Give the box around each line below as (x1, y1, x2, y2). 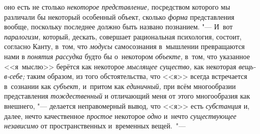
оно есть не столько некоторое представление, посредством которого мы (4, 2, 230, 12)
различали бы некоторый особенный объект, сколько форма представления (4, 11, 235, 22)
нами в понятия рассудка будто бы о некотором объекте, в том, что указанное (4, 51, 250, 61)
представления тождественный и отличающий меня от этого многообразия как (4, 91, 250, 101)
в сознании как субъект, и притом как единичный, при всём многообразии (4, 80, 236, 91)
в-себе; (4, 71, 25, 81)
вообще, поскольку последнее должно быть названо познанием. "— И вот (4, 21, 233, 32)
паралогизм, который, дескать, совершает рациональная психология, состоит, (4, 31, 242, 41)
